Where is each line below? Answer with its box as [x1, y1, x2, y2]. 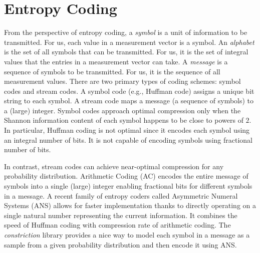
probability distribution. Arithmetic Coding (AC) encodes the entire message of [4, 171, 248, 181]
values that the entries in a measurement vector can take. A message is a [4, 56, 228, 66]
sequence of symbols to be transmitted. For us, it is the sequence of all [4, 66, 220, 76]
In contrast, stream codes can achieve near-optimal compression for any [4, 161, 224, 171]
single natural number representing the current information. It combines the [4, 210, 237, 220]
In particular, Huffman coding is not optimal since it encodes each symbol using [4, 125, 250, 135]
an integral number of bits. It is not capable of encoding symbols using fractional [4, 134, 252, 145]
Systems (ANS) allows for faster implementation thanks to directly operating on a [4, 200, 256, 211]
